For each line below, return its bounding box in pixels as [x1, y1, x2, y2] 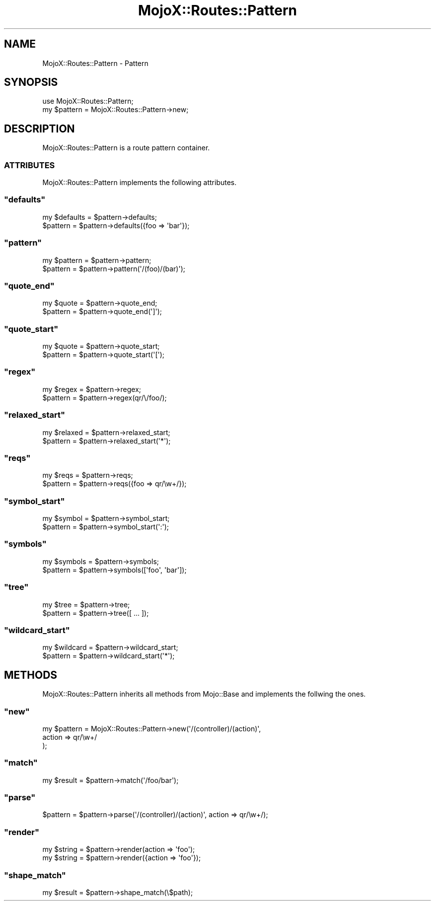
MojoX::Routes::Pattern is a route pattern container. [42, 143, 210, 152]
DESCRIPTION [4, 122, 75, 135]
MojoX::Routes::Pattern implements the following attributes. [42, 178, 237, 187]
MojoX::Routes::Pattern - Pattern [42, 59, 148, 67]
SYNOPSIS [4, 76, 58, 89]
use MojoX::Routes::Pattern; [42, 97, 134, 106]
